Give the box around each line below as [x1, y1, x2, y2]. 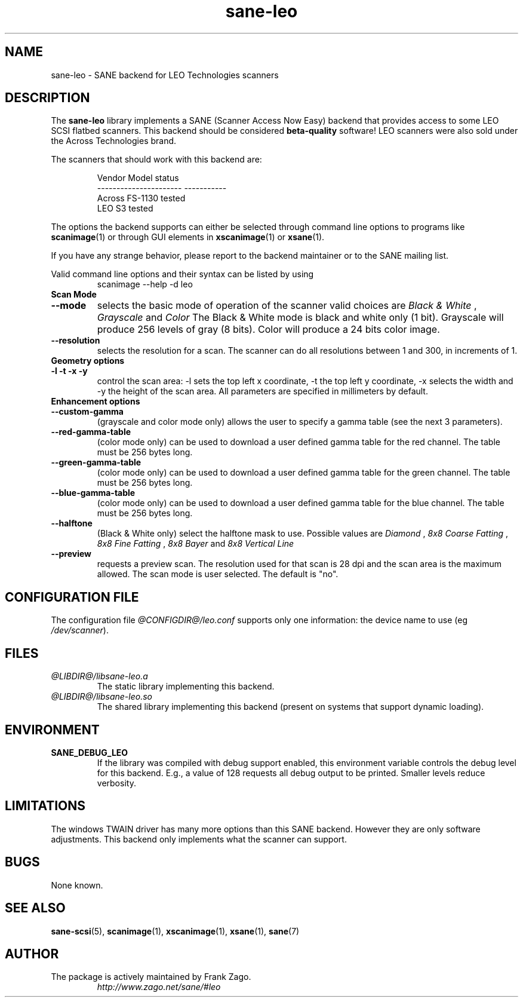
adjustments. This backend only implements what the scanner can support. [51, 834, 347, 844]
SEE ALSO [5, 900, 66, 916]
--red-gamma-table [51, 427, 131, 437]
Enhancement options [51, 396, 140, 407]
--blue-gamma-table [51, 488, 136, 498]
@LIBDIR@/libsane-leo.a [51, 671, 148, 682]
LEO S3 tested [97, 203, 153, 214]
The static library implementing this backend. [97, 681, 275, 692]
